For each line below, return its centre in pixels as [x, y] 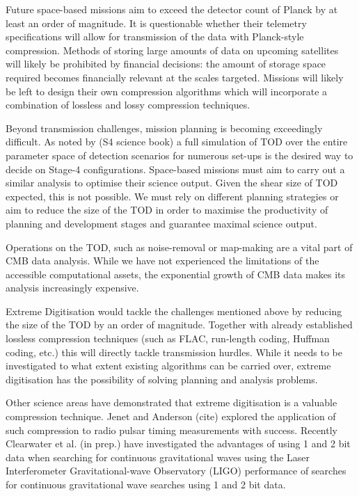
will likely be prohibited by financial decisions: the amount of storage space [166, 64]
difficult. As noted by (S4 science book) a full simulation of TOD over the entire [177, 142]
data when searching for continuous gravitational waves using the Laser [158, 457]
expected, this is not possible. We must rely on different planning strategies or [172, 196]
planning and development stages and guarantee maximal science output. [161, 223]
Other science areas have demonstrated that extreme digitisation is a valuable [171, 402]
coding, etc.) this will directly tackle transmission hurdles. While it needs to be [174, 352]
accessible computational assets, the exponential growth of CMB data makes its [175, 274]
